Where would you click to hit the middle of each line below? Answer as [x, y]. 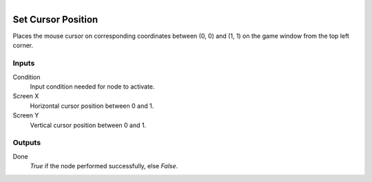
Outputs [27, 143]
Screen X [26, 96]
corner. [23, 45]
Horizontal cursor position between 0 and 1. [92, 106]
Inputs [24, 63]
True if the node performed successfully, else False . [104, 166]
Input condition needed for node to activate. [92, 87]
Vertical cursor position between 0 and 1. [88, 125]
